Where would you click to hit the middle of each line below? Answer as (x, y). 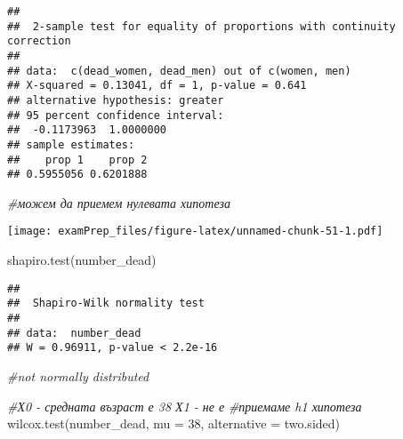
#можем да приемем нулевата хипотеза (119, 202)
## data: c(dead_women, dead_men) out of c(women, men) (179, 71)
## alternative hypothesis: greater (116, 100)
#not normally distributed (78, 376)
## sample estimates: (71, 144)
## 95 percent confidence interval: (116, 115)
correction (39, 41)
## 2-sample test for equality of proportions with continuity (201, 26)
